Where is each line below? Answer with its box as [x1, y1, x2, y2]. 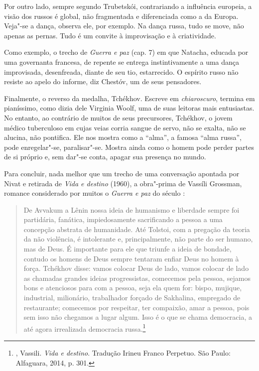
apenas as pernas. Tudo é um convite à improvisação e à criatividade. [4, 30, 216, 40]
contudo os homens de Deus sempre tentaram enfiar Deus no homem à [23, 253, 239, 263]
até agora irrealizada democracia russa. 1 [23, 322, 146, 334]
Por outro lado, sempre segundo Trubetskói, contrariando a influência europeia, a [4, 1, 252, 11]
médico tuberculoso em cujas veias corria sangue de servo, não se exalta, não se [4, 122, 246, 132]
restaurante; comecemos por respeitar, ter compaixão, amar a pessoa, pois [23, 302, 250, 312]
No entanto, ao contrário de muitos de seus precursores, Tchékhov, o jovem [4, 112, 233, 123]
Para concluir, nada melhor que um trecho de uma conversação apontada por [4, 168, 240, 178]
